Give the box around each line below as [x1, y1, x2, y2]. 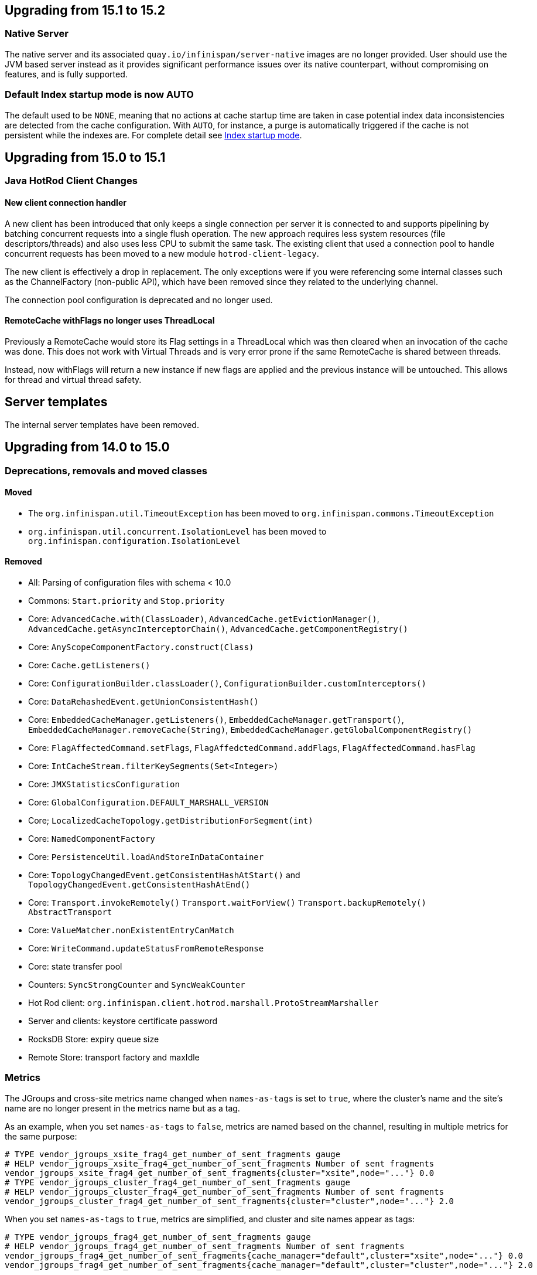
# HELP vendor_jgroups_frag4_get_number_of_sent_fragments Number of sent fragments [5, 1241, 405, 1251]
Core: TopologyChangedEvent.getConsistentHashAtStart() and [28, 869, 300, 880]
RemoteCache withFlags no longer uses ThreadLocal [5, 315, 215, 326]
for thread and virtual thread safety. [5, 374, 142, 385]
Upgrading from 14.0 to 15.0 [5, 440, 170, 455]
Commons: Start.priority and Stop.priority [28, 595, 225, 606]
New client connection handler [5, 198, 126, 208]
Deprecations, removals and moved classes [5, 464, 207, 477]
